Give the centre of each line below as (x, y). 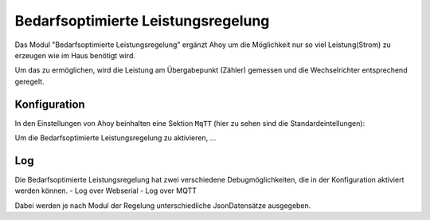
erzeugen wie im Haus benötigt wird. (75, 55)
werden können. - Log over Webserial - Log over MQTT (106, 191)
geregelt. (29, 81)
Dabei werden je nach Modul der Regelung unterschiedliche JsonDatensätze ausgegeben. (163, 205)
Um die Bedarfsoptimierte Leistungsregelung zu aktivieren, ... (115, 138)
